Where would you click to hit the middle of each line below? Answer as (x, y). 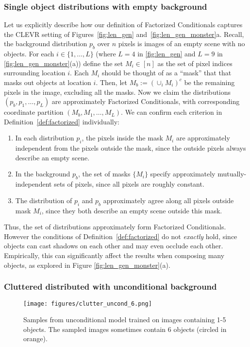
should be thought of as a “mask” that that (167, 73)
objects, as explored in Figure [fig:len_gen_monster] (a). (87, 265)
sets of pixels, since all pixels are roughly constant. (129, 184)
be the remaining (209, 82)
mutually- (232, 174)
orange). (35, 338)
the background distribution (46, 43)
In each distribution (45, 138)
